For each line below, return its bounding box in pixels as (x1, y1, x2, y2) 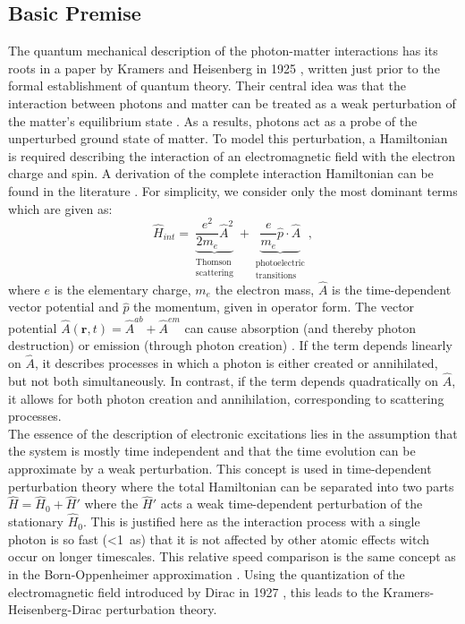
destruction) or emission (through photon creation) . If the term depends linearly (8, 336, 452, 355)
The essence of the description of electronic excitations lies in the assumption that (8, 423, 458, 442)
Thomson (195, 257, 232, 267)
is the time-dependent (332, 279, 452, 298)
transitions (255, 270, 297, 280)
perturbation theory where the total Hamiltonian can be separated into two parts (8, 476, 454, 495)
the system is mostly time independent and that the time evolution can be (8, 441, 416, 460)
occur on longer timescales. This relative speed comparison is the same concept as (8, 547, 456, 566)
